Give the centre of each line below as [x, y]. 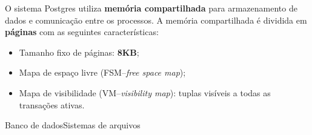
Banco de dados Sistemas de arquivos [73, 125]
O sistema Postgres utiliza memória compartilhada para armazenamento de [151, 8]
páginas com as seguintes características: [82, 32]
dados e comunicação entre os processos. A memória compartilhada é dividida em [156, 20]
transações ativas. [52, 104]
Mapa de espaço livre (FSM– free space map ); [102, 72]
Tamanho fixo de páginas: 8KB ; [79, 52]
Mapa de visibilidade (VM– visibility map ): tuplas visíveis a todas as [145, 92]
